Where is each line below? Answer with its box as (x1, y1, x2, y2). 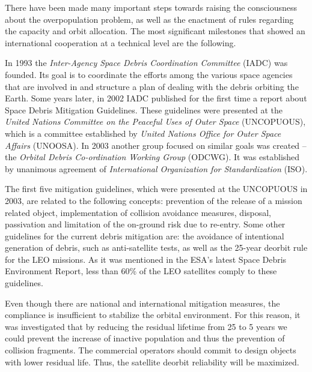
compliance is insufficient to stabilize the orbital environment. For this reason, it (5, 308, 301, 321)
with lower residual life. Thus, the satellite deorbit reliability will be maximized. (5, 355, 299, 368)
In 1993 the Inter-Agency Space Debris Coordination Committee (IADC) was (5, 56, 288, 69)
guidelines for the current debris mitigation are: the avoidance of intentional (5, 229, 284, 242)
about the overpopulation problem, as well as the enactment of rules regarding (5, 13, 294, 25)
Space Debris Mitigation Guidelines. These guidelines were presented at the (5, 103, 283, 116)
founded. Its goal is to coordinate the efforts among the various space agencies (5, 68, 293, 80)
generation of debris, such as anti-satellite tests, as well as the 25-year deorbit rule (5, 241, 308, 254)
